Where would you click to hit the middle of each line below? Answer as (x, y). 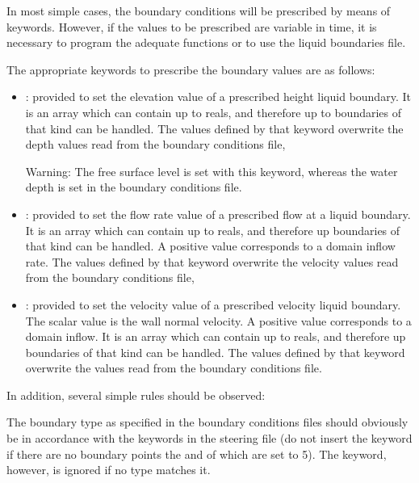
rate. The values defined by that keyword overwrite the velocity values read (212, 261)
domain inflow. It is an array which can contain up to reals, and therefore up (216, 336)
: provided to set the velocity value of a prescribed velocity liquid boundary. (213, 304)
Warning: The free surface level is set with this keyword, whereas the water (212, 171)
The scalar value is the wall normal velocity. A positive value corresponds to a (218, 320)
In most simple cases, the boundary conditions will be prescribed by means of (199, 10)
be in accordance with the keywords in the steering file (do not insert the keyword (209, 438)
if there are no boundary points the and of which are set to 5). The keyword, (197, 454)
